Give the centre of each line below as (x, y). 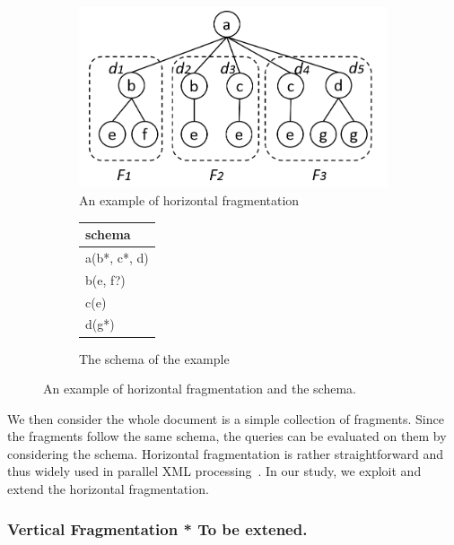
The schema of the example (154, 358)
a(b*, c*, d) (117, 257)
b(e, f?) (105, 279)
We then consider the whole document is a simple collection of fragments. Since (226, 418)
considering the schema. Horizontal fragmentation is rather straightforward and (225, 453)
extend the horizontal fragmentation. (108, 489)
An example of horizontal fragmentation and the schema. (200, 389)
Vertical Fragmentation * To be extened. (157, 528)
